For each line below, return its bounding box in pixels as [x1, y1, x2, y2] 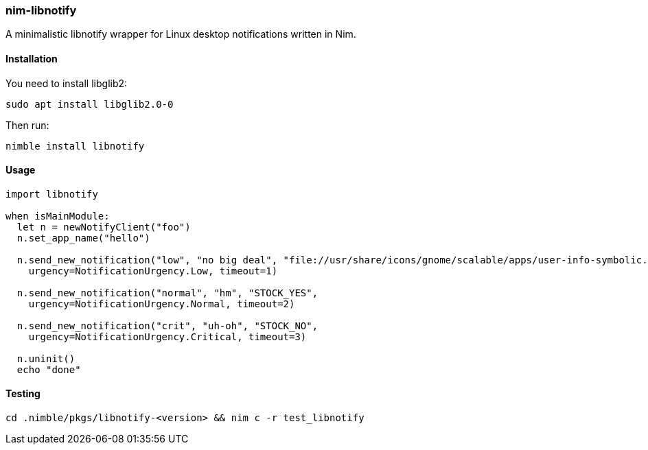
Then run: [5, 119, 49, 131]
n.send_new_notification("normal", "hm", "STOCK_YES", [16, 287, 319, 298]
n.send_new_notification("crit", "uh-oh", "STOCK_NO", [16, 320, 319, 331]
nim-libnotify [5, 3, 77, 17]
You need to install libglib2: [5, 77, 128, 89]
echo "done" [16, 364, 81, 375]
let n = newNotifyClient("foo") [16, 221, 191, 233]
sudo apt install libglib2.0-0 [5, 98, 174, 110]
